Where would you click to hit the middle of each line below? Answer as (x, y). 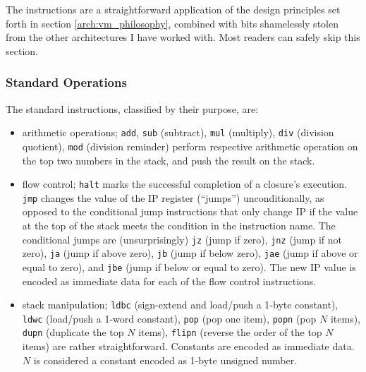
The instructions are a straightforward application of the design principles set (173, 9)
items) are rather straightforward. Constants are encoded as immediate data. (188, 346)
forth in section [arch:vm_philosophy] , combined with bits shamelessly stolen (172, 23)
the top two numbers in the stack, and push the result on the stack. (169, 160)
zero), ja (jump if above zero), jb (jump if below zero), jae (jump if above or (190, 253)
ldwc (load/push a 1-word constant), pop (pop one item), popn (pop (169, 318)
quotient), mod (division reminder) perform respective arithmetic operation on (190, 146)
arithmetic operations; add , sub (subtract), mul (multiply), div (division (178, 132)
